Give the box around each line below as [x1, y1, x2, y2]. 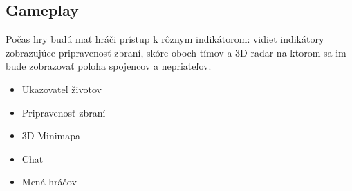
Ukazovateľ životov [21, 81, 102, 96]
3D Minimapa [21, 128, 81, 143]
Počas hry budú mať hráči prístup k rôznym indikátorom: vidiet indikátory [6, 32, 324, 46]
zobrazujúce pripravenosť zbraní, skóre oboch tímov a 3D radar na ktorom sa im [6, 45, 346, 59]
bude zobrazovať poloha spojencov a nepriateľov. [6, 59, 212, 73]
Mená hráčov [21, 174, 77, 189]
